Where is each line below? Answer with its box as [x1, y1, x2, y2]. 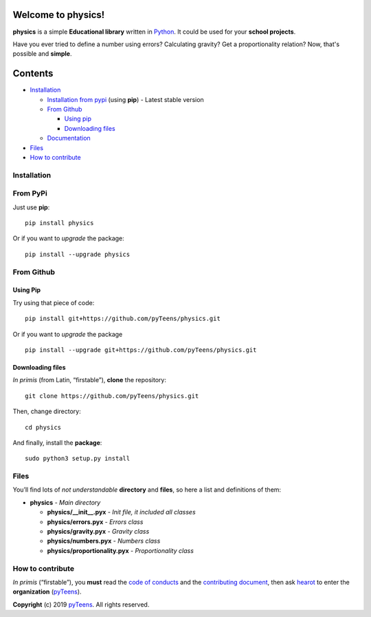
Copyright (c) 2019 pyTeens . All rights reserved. [12, 600, 150, 609]
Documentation [47, 134, 91, 143]
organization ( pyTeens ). [12, 587, 82, 596]
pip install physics [25, 219, 94, 227]
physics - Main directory [30, 498, 101, 506]
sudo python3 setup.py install [25, 454, 131, 463]
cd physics [25, 423, 62, 431]
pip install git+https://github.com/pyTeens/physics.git [25, 315, 221, 323]
